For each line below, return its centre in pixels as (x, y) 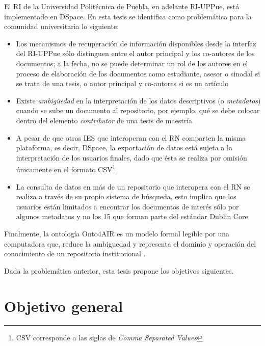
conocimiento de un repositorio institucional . (75, 254)
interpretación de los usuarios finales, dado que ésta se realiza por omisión (131, 157)
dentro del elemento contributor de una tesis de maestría (104, 120)
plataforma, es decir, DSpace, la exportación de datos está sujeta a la (124, 148)
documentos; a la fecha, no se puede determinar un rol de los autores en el (132, 63)
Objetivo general (64, 305)
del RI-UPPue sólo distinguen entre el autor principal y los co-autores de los (135, 53)
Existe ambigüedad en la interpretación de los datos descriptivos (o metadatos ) (138, 100)
